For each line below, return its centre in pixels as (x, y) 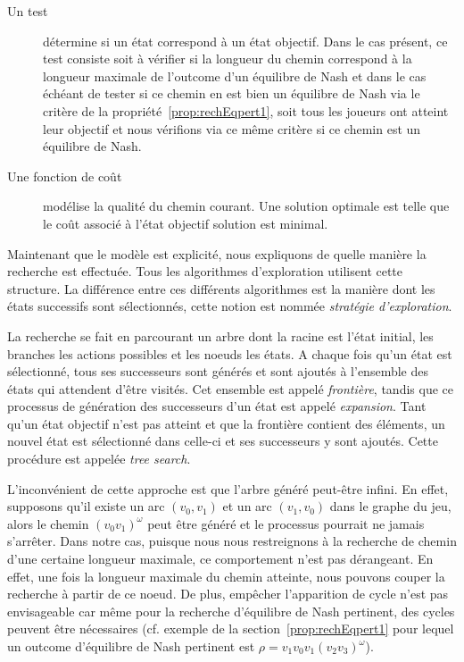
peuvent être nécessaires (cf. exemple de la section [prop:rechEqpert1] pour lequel (231, 628)
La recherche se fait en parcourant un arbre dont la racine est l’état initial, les (220, 335)
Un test (28, 11)
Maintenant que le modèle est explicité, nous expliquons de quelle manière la (217, 253)
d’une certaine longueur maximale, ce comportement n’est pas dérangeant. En (220, 559)
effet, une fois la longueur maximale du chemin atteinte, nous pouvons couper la (226, 576)
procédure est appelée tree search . (99, 459)
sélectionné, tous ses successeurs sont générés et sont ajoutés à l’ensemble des (218, 371)
